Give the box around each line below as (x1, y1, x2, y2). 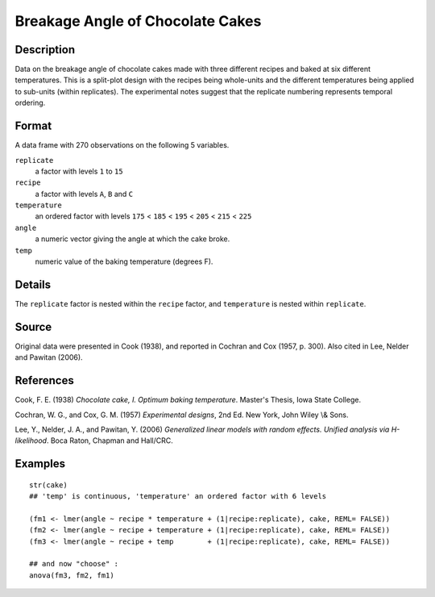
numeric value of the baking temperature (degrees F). (35, 257, 213, 266)
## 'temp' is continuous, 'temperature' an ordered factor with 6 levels (29, 492, 327, 501)
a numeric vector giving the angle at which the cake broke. (35, 234, 230, 244)
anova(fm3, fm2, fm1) (29, 570, 114, 580)
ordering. (14, 98, 46, 108)
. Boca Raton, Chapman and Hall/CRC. (46, 436, 173, 445)
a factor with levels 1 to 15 (35, 166, 124, 176)
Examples (14, 457, 66, 471)
